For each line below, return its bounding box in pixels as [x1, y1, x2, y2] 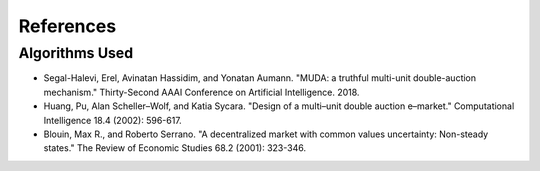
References [18, 15, 117, 37]
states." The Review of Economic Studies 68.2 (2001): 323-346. [43, 142, 307, 154]
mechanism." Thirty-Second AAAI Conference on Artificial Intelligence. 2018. [43, 86, 360, 98]
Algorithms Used [18, 44, 134, 62]
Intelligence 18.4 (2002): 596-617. [43, 114, 182, 126]
